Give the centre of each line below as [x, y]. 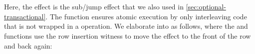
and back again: [28, 45]
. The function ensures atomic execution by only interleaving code [146, 16]
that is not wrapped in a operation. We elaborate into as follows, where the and [126, 26]
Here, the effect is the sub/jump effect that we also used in [94, 7]
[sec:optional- [206, 7]
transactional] [25, 16]
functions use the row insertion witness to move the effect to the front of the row [127, 35]
